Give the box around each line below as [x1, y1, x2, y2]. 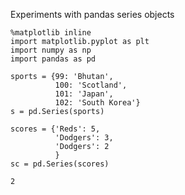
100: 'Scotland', [54, 80, 128, 90]
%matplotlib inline [10, 28, 92, 38]
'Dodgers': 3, [54, 133, 114, 143]
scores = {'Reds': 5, [10, 124, 101, 134]
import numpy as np [10, 45, 92, 55]
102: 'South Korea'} [54, 98, 141, 108]
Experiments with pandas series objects [10, 9, 175, 20]
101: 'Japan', [54, 89, 114, 99]
